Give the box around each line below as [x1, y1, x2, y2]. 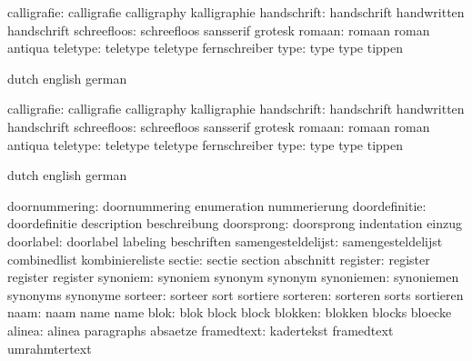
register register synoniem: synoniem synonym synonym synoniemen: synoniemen [7, 267, 459, 286]
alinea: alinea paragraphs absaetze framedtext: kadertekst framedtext [7, 320, 394, 339]
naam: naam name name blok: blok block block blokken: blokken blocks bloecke [7, 303, 452, 322]
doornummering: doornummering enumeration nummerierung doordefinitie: [7, 196, 427, 215]
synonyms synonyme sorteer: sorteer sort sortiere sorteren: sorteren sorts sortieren [7, 285, 464, 304]
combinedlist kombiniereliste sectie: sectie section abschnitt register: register [7, 249, 430, 268]
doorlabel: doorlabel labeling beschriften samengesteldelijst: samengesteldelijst [7, 231, 443, 250]
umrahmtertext [7, 338, 92, 357]
